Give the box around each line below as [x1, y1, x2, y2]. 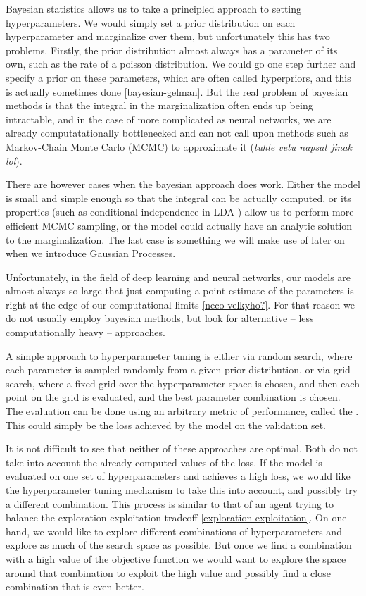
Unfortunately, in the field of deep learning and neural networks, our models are [6, 269, 351, 284]
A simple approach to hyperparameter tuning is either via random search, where [6, 348, 353, 363]
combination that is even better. [6, 579, 144, 594]
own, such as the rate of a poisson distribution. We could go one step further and [6, 56, 356, 71]
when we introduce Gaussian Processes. [6, 246, 176, 261]
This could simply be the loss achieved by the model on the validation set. [6, 417, 326, 432]
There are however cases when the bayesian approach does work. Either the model [6, 177, 360, 192]
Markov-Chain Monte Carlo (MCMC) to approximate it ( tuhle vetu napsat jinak [6, 139, 353, 154]
